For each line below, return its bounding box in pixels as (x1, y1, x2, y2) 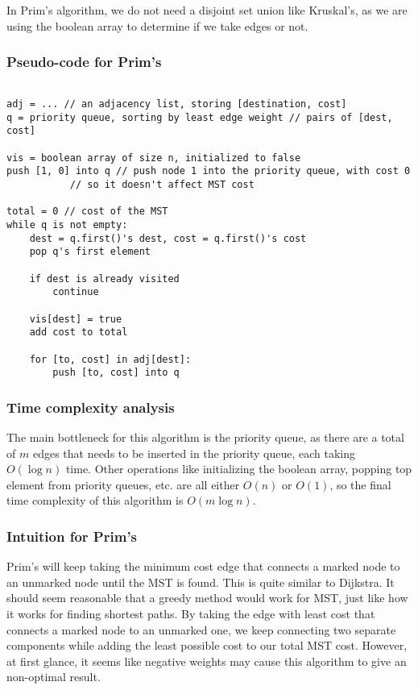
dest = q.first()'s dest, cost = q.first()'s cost (29, 232, 307, 244)
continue (52, 286, 99, 298)
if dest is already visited (29, 272, 180, 285)
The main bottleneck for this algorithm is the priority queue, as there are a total (6, 429, 404, 446)
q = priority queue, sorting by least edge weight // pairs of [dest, (6, 111, 393, 123)
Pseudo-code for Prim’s (6, 52, 162, 72)
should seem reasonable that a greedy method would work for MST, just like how (6, 589, 408, 606)
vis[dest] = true (29, 313, 122, 325)
